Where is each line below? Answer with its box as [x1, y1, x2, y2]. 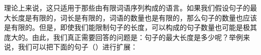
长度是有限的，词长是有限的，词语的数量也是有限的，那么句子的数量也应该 [11, 12, 257, 22]
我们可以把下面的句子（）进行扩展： [18, 41, 138, 52]
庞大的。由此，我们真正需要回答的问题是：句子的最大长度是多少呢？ [4, 31, 229, 42]
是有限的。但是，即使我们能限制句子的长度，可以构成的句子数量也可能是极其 [4, 22, 257, 32]
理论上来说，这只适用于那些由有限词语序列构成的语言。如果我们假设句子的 [4, 2, 250, 12]
